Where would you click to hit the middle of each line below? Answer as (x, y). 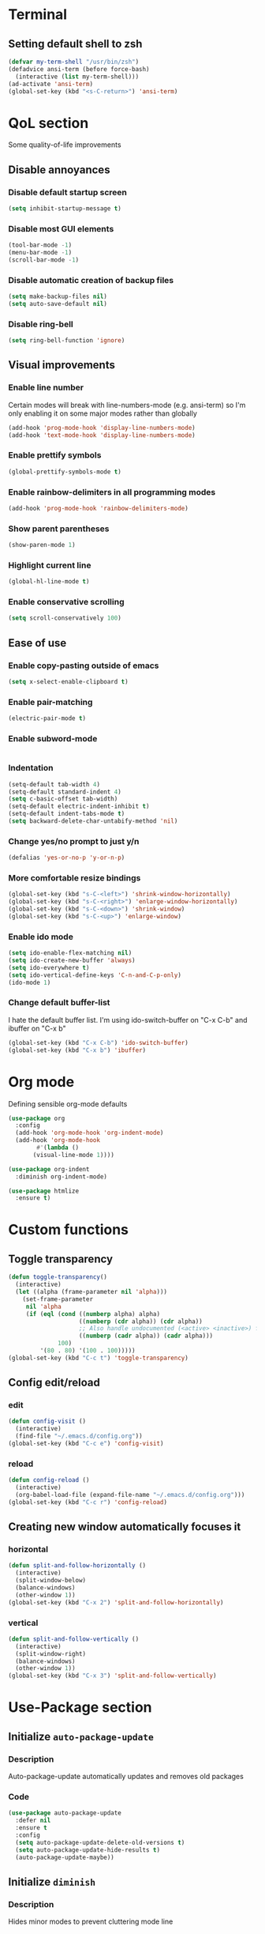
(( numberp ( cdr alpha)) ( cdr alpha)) (140, 1321)
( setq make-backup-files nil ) (58, 297)
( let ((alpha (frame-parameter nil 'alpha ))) (91, 1292)
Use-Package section (80, 1708)
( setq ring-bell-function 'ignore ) (67, 341)
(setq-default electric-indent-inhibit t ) (79, 807)
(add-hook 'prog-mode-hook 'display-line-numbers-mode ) (102, 428)
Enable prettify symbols (55, 455)
